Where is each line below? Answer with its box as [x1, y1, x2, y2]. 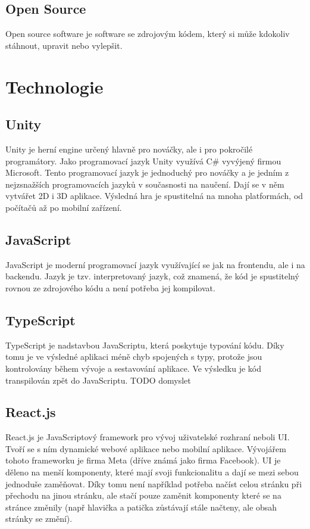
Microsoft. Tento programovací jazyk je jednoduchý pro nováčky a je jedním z [5, 166, 289, 179]
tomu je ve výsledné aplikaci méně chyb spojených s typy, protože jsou [5, 350, 262, 363]
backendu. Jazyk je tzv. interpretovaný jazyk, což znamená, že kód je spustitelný [5, 270, 299, 282]
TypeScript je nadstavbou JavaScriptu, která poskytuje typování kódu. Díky [5, 338, 284, 351]
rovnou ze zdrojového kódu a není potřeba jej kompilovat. [5, 281, 215, 294]
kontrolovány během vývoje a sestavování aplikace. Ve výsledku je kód [5, 362, 261, 374]
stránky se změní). [5, 512, 73, 525]
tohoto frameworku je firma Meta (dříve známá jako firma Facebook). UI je [5, 454, 281, 466]
